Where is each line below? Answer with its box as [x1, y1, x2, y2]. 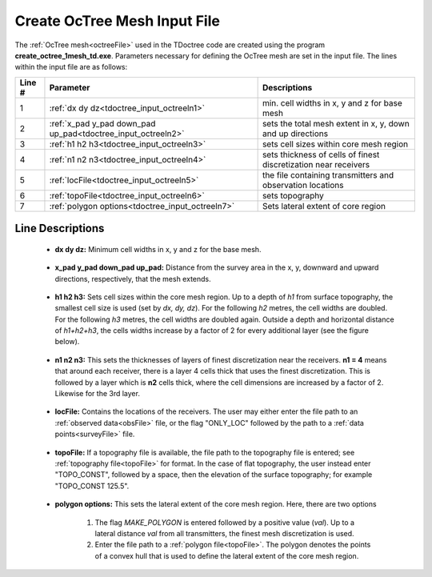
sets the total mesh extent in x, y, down [262, 118, 410, 129]
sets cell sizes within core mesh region [262, 138, 408, 150]
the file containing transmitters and [262, 169, 394, 180]
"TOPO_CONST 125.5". [54, 481, 130, 491]
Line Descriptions [14, 222, 105, 235]
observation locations [262, 179, 344, 190]
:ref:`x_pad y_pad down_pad [49, 118, 156, 129]
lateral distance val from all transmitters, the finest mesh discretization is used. [94, 528, 355, 538]
